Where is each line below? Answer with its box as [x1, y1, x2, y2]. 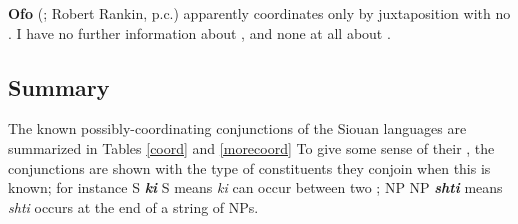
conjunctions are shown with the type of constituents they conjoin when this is [8, 157, 491, 178]
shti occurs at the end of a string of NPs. [8, 196, 259, 217]
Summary [8, 71, 110, 102]
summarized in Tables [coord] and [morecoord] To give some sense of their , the [8, 137, 495, 158]
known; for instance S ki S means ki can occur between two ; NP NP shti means [8, 177, 503, 198]
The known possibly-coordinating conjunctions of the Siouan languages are [8, 118, 467, 139]
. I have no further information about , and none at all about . [8, 22, 391, 43]
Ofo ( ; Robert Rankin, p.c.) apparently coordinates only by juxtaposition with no [8, 3, 511, 23]
